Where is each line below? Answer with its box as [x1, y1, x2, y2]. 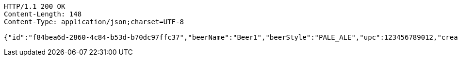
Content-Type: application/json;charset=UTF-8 [4, 18, 184, 26]
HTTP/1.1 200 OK [4, 2, 65, 10]
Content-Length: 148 [4, 10, 82, 18]
